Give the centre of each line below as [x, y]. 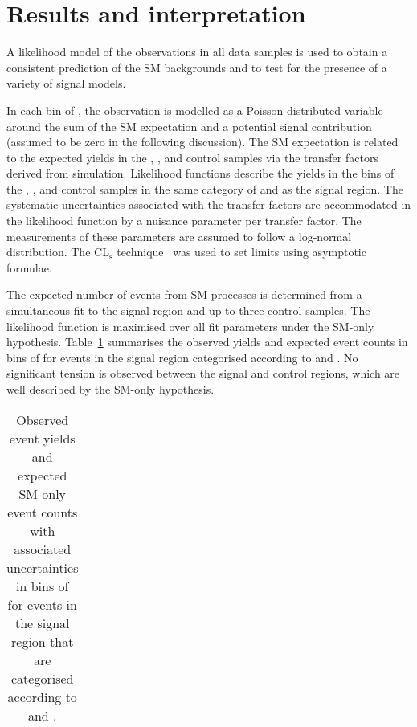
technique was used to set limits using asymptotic [241, 252]
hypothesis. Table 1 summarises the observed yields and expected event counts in [207, 342]
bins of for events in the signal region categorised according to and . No [182, 357]
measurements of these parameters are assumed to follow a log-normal [179, 236]
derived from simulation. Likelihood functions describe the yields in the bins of [200, 173]
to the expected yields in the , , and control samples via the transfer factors [192, 157]
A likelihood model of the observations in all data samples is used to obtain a [197, 52]
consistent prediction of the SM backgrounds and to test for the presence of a [197, 67]
